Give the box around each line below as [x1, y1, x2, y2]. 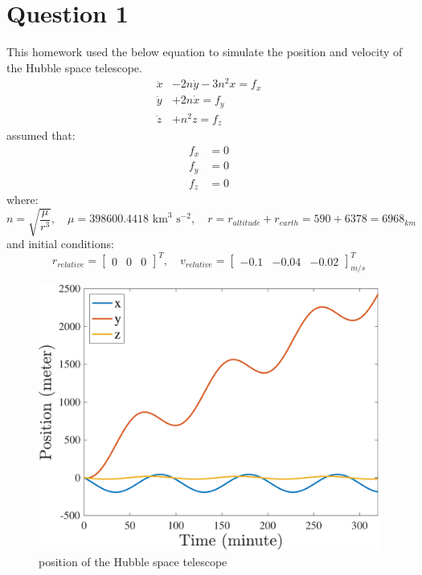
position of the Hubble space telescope [39, 553, 227, 570]
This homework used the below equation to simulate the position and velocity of [6, 43, 403, 60]
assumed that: [6, 127, 76, 144]
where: [6, 191, 39, 208]
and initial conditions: [6, 235, 114, 252]
